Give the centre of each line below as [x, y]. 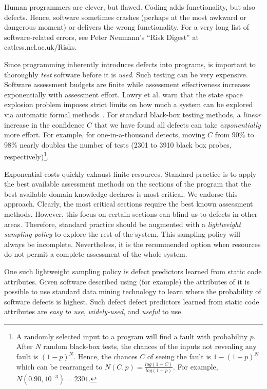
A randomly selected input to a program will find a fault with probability [132, 336]
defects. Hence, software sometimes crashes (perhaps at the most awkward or [125, 17]
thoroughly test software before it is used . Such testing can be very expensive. [126, 74]
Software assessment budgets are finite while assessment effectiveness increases [127, 84]
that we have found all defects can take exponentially [177, 124]
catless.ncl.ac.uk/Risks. [41, 47]
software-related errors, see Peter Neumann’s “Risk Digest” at [101, 37]
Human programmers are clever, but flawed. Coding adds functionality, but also [130, 7]
